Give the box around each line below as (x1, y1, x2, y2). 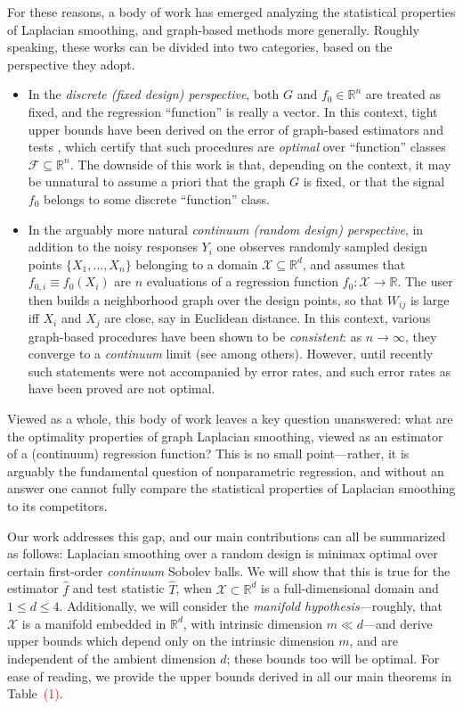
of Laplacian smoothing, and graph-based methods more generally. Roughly (7, 20, 419, 38)
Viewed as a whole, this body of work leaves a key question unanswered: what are (7, 409, 453, 428)
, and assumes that (302, 254, 406, 273)
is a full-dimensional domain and (261, 579, 439, 598)
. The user (397, 272, 453, 291)
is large (410, 290, 450, 309)
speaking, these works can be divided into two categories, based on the (7, 37, 393, 56)
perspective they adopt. (7, 54, 135, 73)
